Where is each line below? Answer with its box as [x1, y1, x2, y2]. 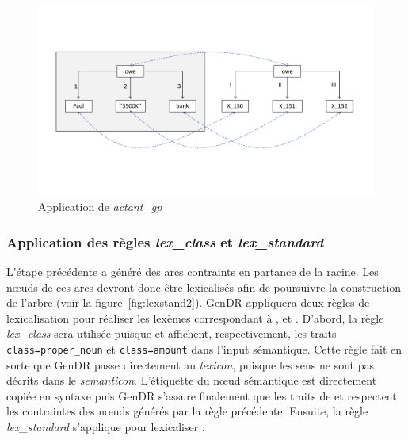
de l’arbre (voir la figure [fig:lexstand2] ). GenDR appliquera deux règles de [6, 294, 370, 311]
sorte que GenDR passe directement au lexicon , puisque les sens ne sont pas [6, 356, 374, 373]
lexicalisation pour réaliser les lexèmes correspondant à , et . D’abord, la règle [6, 309, 384, 326]
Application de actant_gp [38, 198, 162, 215]
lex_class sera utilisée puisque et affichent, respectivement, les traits [6, 325, 337, 342]
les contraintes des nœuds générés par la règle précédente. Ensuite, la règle [6, 403, 368, 419]
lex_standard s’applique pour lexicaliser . [6, 418, 205, 434]
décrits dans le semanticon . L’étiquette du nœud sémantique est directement [6, 372, 377, 388]
